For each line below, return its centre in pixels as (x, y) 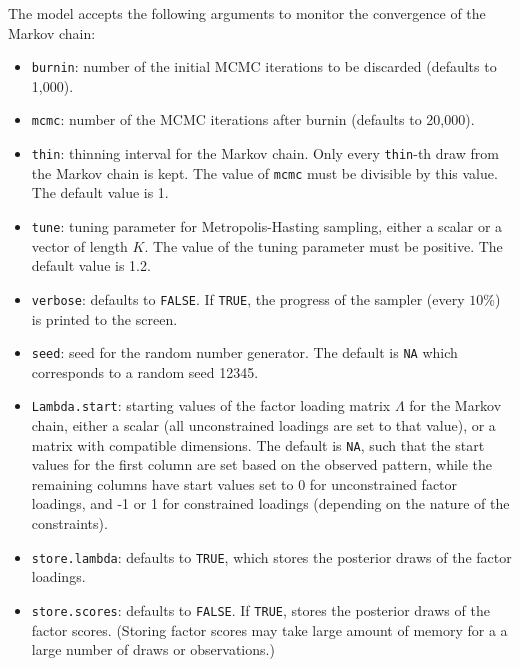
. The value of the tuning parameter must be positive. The (323, 245)
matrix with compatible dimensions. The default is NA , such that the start (258, 444)
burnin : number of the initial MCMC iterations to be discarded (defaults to (264, 66)
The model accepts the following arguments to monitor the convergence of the (247, 13)
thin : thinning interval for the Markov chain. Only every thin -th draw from (265, 153)
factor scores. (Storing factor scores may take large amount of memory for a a (269, 629)
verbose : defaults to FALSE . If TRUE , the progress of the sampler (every (248, 298)
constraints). (69, 523)
